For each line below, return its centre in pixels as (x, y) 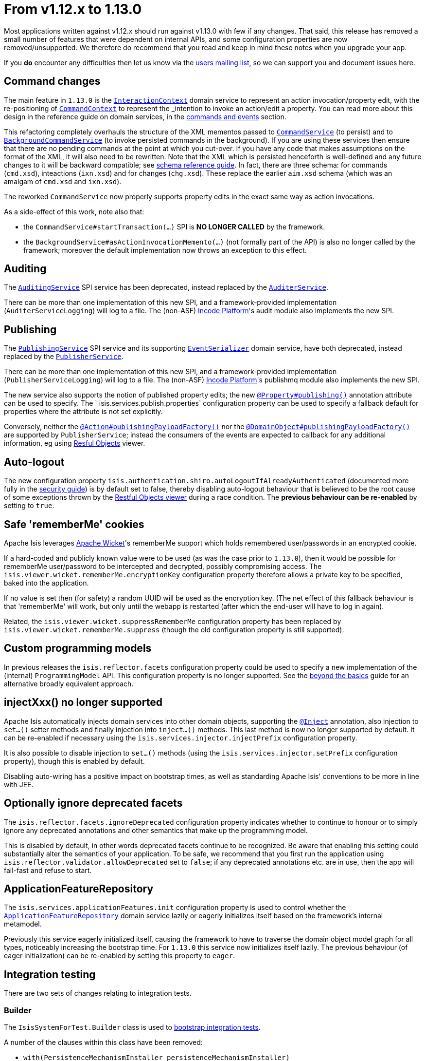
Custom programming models (78, 648)
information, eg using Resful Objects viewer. (75, 443)
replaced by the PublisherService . (64, 357)
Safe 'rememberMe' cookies (74, 524)
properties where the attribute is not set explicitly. (83, 412)
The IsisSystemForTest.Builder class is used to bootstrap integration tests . (132, 1027)
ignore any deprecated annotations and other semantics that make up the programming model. (156, 830)
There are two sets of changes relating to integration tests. (98, 993)
